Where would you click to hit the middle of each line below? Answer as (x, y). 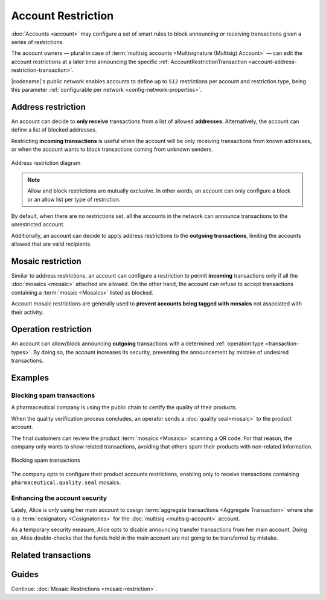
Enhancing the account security (59, 498)
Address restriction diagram (46, 163)
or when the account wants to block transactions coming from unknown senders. (112, 149)
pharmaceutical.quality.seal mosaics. (66, 482)
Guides (25, 574)
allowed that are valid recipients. (51, 244)
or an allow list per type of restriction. (74, 199)
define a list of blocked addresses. (54, 130)
